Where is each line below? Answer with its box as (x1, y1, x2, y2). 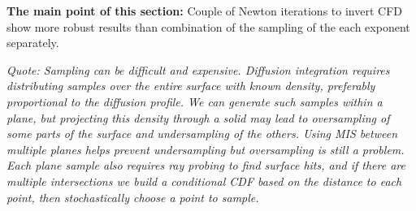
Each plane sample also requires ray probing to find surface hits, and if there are (6, 157, 405, 174)
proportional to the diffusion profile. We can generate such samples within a (6, 93, 383, 110)
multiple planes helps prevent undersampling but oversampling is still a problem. (6, 140, 405, 157)
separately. (6, 34, 59, 51)
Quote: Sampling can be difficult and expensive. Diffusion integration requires (6, 61, 390, 78)
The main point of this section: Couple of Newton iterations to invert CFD (6, 2, 402, 19)
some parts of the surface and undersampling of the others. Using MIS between (6, 125, 398, 142)
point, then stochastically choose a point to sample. (6, 188, 259, 205)
